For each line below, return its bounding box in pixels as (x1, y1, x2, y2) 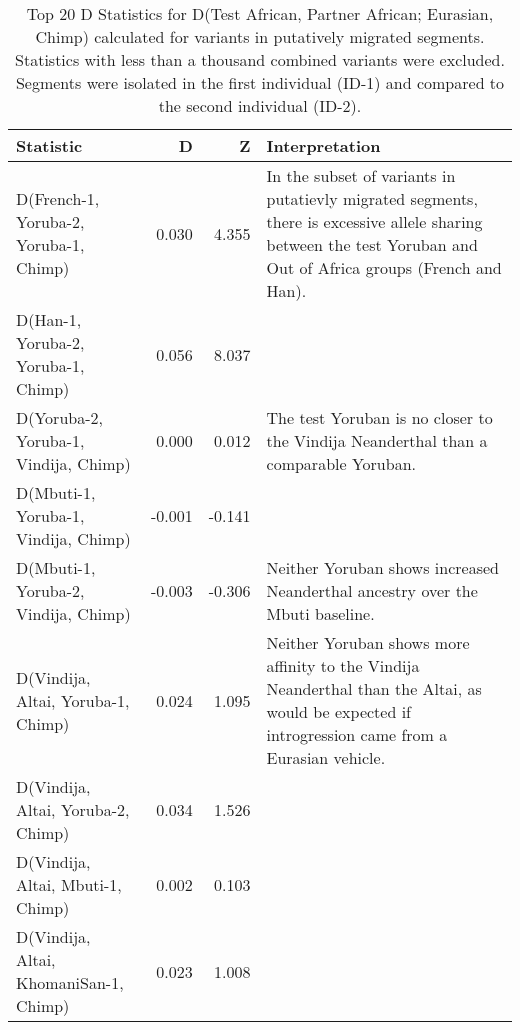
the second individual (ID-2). (158, 94, 362, 117)
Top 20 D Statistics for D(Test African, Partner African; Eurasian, (26, 2, 494, 25)
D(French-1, (16, 187, 100, 210)
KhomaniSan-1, (16, 971, 124, 994)
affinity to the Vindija (266, 654, 420, 677)
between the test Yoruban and (266, 233, 478, 256)
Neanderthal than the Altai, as (266, 677, 482, 700)
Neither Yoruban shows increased (266, 556, 499, 579)
